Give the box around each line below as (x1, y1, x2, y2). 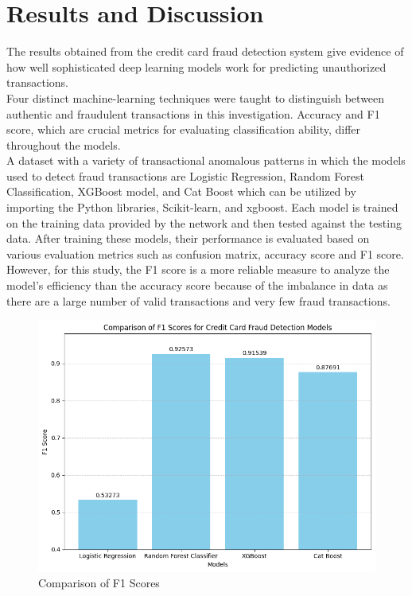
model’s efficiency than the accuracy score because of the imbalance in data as (6, 277, 388, 294)
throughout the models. (6, 136, 121, 153)
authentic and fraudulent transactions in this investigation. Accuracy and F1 (6, 105, 380, 122)
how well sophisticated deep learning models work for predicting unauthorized (6, 58, 387, 75)
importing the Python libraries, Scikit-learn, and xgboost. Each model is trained (6, 199, 398, 216)
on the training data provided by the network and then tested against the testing (6, 214, 402, 231)
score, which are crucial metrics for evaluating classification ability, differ (6, 121, 361, 138)
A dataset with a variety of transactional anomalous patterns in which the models (6, 152, 406, 169)
